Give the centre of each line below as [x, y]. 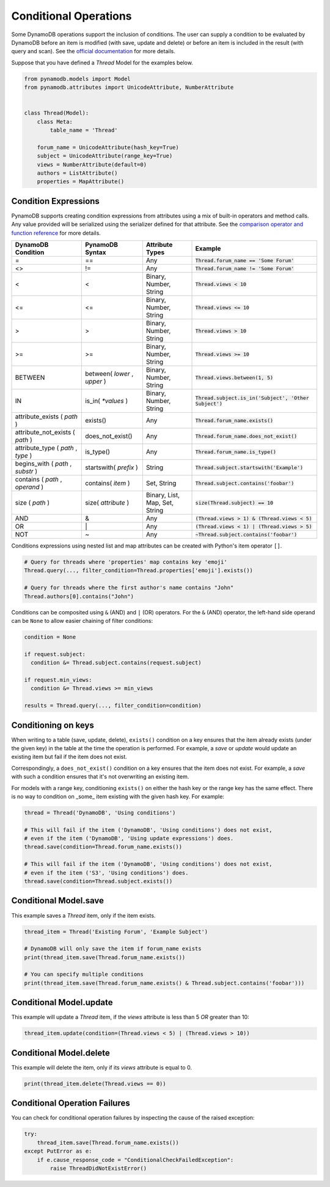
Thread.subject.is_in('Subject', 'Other [252, 398]
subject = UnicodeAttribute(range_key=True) [105, 156]
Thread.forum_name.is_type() [236, 452]
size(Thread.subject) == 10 [234, 503]
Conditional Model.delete [61, 1053]
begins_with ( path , [43, 464]
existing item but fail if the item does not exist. [69, 757]
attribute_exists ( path [46, 416]
